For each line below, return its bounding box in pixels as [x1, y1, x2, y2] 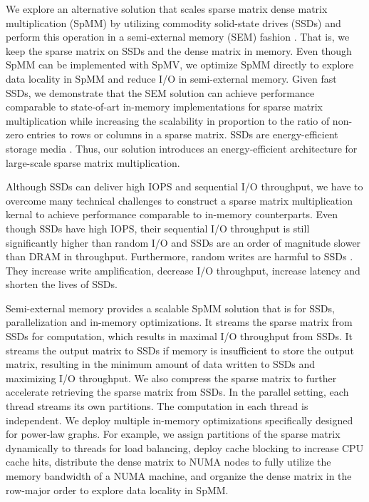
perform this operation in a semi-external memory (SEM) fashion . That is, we [6, 29, 350, 44]
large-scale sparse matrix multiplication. [6, 155, 180, 170]
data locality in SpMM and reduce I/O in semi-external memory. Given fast [6, 71, 337, 86]
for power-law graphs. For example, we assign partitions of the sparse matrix [6, 426, 341, 441]
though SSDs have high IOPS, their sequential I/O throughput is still [6, 220, 310, 235]
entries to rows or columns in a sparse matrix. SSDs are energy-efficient [26, 127, 338, 142]
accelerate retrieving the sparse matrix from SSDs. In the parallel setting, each [6, 384, 349, 399]
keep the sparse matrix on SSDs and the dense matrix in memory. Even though [6, 43, 352, 58]
